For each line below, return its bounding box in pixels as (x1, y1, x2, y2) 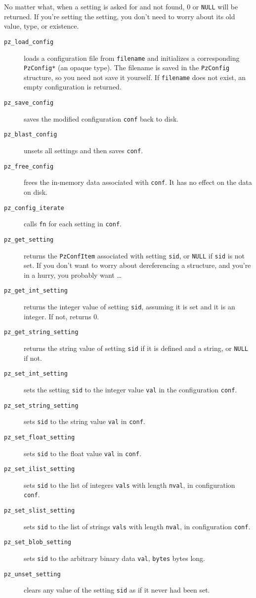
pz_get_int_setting (4, 287, 68, 295)
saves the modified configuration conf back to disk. (24, 113, 179, 124)
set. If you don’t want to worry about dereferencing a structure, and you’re (24, 260, 251, 270)
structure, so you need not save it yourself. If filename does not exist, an (24, 72, 246, 82)
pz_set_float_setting (4, 433, 75, 441)
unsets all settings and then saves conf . (24, 145, 143, 156)
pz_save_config (4, 99, 54, 107)
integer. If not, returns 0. (24, 311, 99, 321)
